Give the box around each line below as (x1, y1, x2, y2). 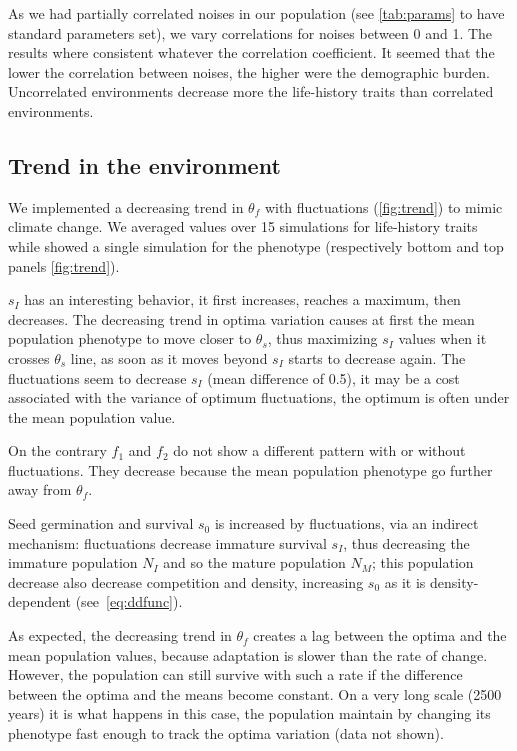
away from (8, 479, 72, 500)
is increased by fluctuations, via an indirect (214, 513, 479, 534)
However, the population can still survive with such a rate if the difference (8, 664, 463, 685)
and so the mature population (163, 552, 346, 573)
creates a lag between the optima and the (253, 625, 507, 646)
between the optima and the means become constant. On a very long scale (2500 (8, 683, 502, 704)
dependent (8, 591, 72, 612)
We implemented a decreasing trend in (8, 196, 244, 217)
